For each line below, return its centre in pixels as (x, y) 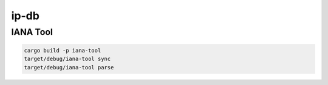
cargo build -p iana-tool (63, 50)
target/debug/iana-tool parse (69, 67)
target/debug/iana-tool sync (67, 59)
